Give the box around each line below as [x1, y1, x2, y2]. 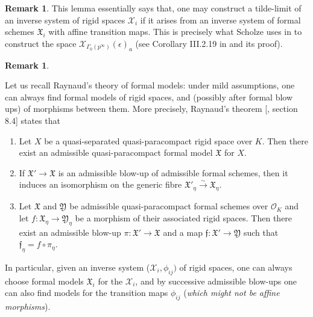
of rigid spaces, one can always [179, 260, 292, 273]
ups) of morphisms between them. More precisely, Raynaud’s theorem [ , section [5, 102, 298, 115]
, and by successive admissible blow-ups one [135, 274, 297, 287]
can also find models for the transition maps [5, 286, 168, 299]
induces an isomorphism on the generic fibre [19, 178, 182, 191]
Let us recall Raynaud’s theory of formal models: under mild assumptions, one [5, 79, 295, 91]
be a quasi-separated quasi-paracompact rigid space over [44, 134, 253, 147]
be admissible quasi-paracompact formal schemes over [69, 200, 268, 212]
